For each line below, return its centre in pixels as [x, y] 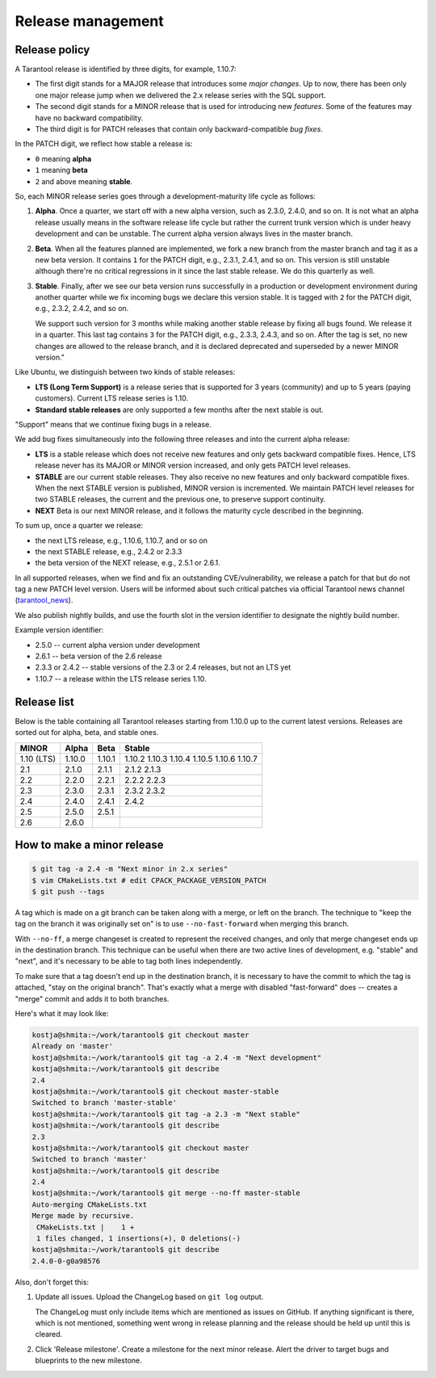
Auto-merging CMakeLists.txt [90, 1204]
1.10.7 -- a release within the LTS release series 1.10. [121, 678]
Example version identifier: [59, 630]
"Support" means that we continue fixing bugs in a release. [113, 424]
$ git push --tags [68, 891]
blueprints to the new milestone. [89, 1360]
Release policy [52, 50]
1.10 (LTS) [38, 758]
